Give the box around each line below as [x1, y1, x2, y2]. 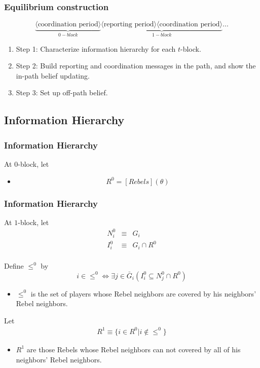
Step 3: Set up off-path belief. [16, 87, 108, 98]
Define [4, 261, 24, 271]
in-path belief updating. [16, 70, 90, 81]
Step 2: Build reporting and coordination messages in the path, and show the [16, 60, 256, 71]
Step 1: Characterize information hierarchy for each [16, 43, 176, 54]
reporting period [103, 21, 154, 28]
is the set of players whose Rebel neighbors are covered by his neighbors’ [30, 288, 256, 299]
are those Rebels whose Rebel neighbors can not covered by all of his [26, 344, 241, 354]
